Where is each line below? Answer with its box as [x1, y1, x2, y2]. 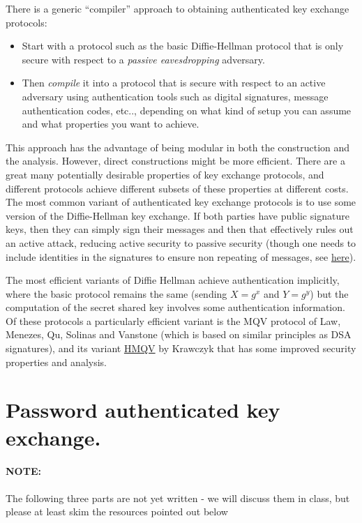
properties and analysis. [6, 354, 107, 369]
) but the [310, 286, 349, 301]
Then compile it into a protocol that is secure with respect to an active [22, 75, 326, 90]
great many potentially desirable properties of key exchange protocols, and [6, 167, 324, 181]
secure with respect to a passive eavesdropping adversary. [22, 52, 265, 66]
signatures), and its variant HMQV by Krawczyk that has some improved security [6, 341, 356, 356]
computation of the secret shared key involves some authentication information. [6, 300, 345, 314]
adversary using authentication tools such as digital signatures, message [22, 89, 329, 103]
